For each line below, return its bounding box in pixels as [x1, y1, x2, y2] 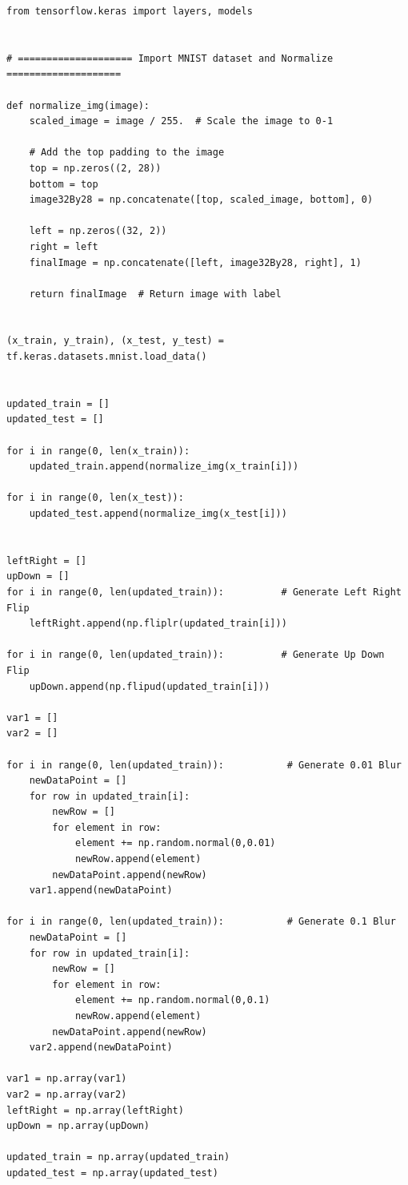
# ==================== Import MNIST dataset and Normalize [6, 52, 334, 64]
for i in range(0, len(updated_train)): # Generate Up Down [6, 649, 385, 661]
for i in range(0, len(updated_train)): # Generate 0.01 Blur [6, 759, 402, 771]
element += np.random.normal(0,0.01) [74, 837, 276, 849]
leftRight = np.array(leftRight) [6, 1104, 184, 1116]
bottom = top [29, 178, 98, 190]
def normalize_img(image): [6, 99, 150, 111]
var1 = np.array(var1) [6, 1073, 127, 1085]
